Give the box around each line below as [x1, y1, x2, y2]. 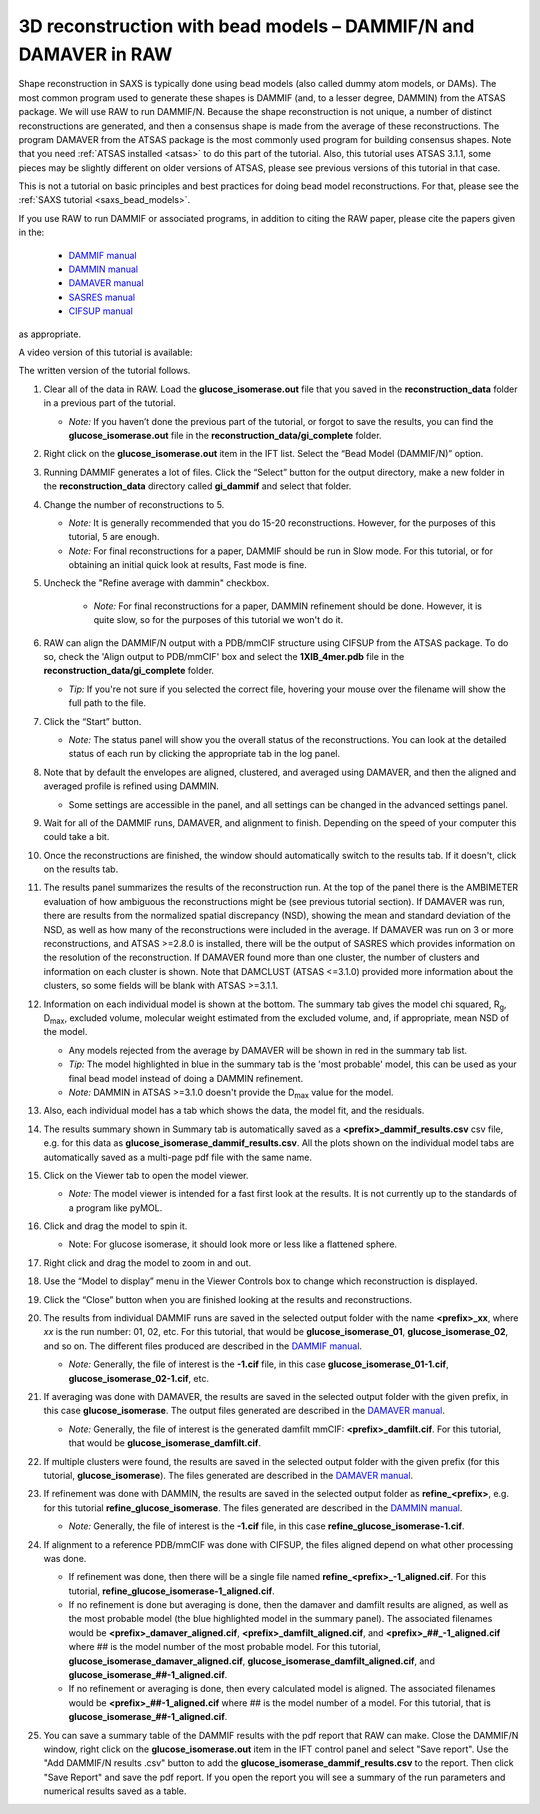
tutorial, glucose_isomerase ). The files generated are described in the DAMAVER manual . [43, 1469, 414, 1481]
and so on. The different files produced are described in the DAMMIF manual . [43, 1340, 363, 1352]
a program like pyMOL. [68, 1201, 163, 1214]
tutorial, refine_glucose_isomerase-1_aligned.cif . [68, 1585, 275, 1597]
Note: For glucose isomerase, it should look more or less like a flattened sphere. [68, 1238, 398, 1250]
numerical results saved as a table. [43, 1785, 187, 1797]
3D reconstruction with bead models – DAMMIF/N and [18, 15, 475, 37]
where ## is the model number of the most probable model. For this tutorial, [68, 1641, 381, 1653]
